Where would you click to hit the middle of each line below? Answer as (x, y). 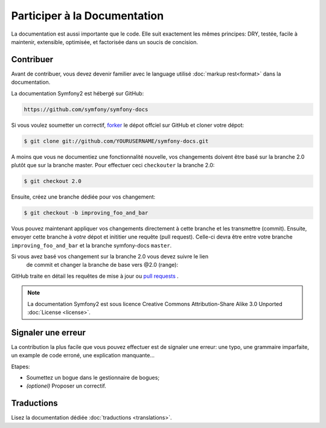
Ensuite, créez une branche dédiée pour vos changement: (83, 197)
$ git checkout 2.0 (53, 181)
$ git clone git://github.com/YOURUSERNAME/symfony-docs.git (116, 141)
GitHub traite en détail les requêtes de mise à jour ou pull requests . (95, 276)
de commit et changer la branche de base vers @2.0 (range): (102, 265)
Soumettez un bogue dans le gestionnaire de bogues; (93, 378)
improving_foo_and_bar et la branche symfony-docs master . (91, 245)
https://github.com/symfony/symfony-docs (86, 109)
